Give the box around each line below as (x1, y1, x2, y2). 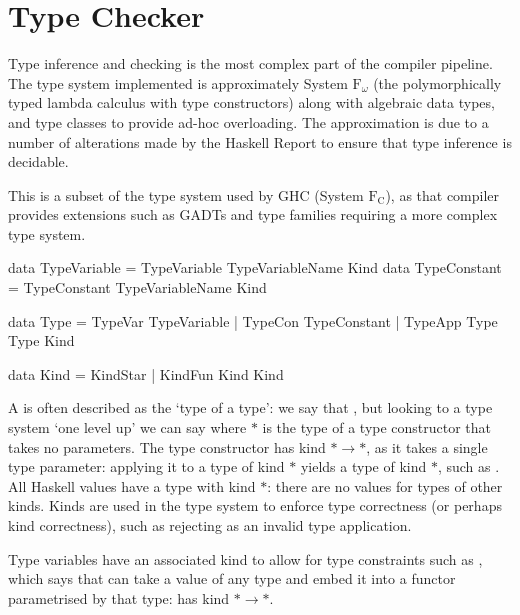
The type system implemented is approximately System (8, 72, 348, 93)
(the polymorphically (373, 72, 502, 93)
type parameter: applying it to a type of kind (8, 456, 285, 477)
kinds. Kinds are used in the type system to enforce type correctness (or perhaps (8, 495, 502, 516)
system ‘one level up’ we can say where (8, 417, 247, 438)
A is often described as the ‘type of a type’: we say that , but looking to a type (8, 397, 493, 418)
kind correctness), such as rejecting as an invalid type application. (8, 515, 412, 535)
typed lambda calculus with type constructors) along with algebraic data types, (8, 92, 495, 113)
